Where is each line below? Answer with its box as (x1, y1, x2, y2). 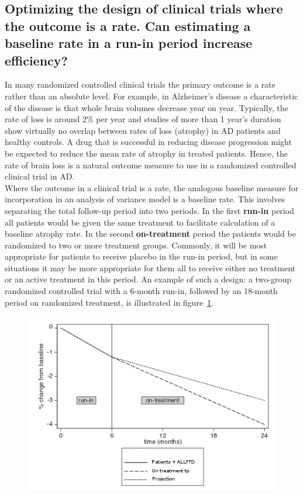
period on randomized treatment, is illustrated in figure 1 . (5, 296, 214, 308)
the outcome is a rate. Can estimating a (5, 16, 251, 34)
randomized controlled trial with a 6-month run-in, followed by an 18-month (5, 285, 278, 297)
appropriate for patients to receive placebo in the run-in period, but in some (5, 250, 278, 262)
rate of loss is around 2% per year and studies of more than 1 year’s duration (5, 113, 281, 125)
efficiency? (5, 51, 68, 69)
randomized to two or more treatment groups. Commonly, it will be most (5, 239, 267, 251)
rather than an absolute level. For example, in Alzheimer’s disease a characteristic (5, 89, 298, 102)
